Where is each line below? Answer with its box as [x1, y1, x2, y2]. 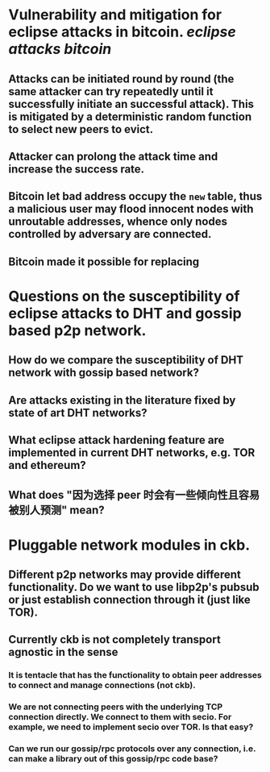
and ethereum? [8, 459, 86, 472]
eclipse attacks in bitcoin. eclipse [8, 23, 236, 41]
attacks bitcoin [8, 40, 112, 58]
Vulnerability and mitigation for [8, 6, 222, 24]
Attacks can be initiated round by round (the [8, 72, 235, 85]
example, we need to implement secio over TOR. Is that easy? [8, 721, 254, 733]
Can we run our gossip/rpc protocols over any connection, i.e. [8, 743, 256, 754]
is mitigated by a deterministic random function [8, 110, 252, 123]
